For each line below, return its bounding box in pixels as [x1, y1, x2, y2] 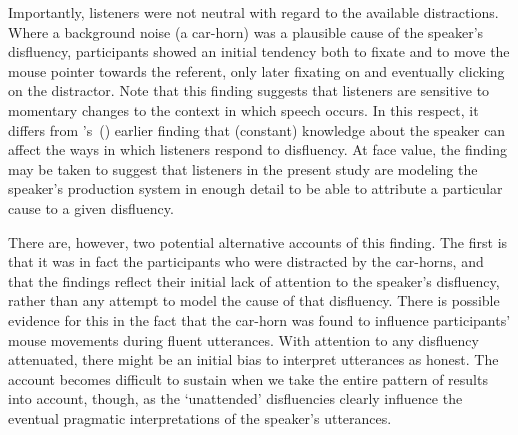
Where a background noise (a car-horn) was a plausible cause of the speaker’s [8, 21, 484, 42]
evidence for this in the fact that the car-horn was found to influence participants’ [8, 309, 511, 330]
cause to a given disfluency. [8, 197, 174, 218]
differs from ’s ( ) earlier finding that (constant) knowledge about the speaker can [8, 119, 506, 140]
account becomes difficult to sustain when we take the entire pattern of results [8, 368, 488, 389]
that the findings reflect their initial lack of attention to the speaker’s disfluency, [8, 270, 500, 291]
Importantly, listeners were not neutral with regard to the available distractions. [8, 2, 499, 22]
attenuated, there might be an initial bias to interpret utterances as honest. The [8, 349, 499, 370]
